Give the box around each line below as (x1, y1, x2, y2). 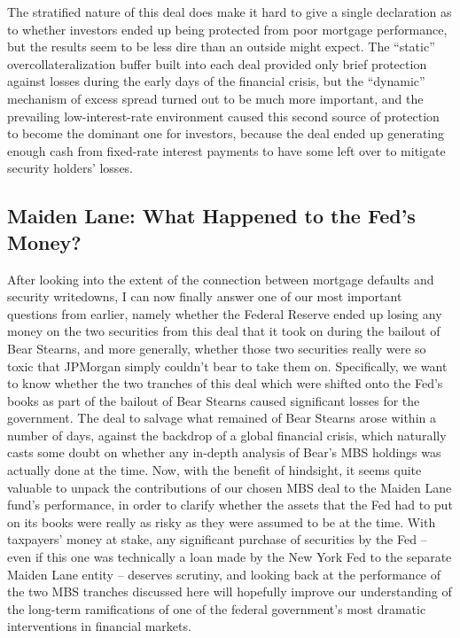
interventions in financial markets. (7, 617, 191, 635)
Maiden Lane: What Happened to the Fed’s (7, 202, 416, 230)
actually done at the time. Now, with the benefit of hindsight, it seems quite (7, 461, 422, 479)
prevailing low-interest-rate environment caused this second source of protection (7, 106, 440, 125)
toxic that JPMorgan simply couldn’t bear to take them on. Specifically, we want (7, 356, 448, 375)
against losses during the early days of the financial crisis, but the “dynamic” (7, 72, 425, 90)
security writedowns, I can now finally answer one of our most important (7, 287, 402, 306)
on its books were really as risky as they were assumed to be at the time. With (7, 512, 436, 531)
